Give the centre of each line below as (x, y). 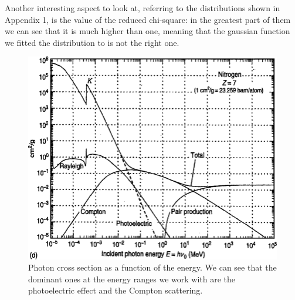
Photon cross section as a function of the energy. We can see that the (152, 267)
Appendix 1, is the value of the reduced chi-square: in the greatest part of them (148, 19)
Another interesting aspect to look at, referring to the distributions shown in (143, 8)
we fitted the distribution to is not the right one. (92, 42)
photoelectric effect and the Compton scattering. (116, 290)
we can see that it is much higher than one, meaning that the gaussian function (147, 31)
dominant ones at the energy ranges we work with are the (132, 279)
